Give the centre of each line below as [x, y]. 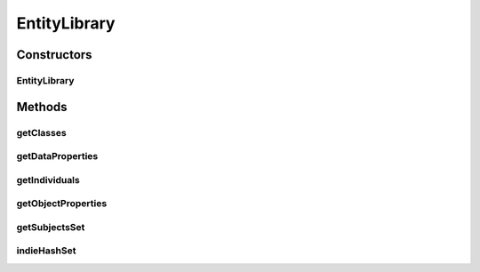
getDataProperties [57, 156]
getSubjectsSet [51, 227]
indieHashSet [46, 251]
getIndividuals [48, 180]
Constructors [54, 55]
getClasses [41, 132]
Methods [42, 107]
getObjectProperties [62, 204]
